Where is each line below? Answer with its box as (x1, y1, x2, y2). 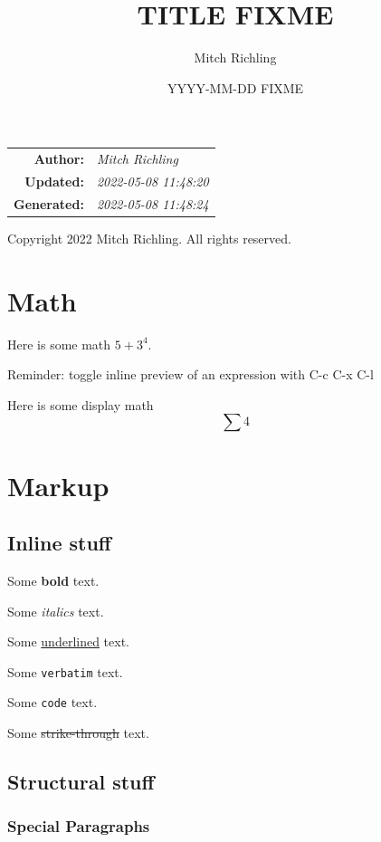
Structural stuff (7, 768, 155, 795)
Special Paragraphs (7, 815, 150, 837)
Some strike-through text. (7, 723, 149, 742)
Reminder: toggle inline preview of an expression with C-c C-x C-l (7, 365, 374, 384)
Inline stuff (7, 529, 111, 557)
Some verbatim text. (7, 662, 123, 681)
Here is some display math (7, 395, 154, 414)
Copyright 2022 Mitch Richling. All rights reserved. (7, 228, 291, 247)
